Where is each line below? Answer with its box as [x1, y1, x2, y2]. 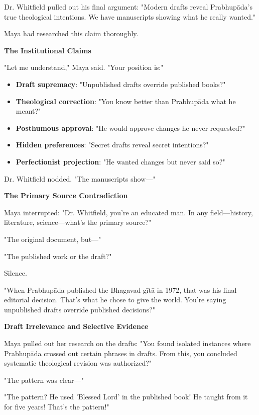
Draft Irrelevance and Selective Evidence [4, 321, 149, 331]
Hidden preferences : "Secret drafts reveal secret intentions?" [16, 139, 209, 150]
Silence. [4, 268, 27, 278]
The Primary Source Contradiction [4, 190, 128, 201]
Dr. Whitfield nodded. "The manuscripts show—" [4, 173, 156, 184]
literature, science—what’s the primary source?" [4, 217, 152, 227]
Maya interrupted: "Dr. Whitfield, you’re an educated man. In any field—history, [4, 207, 253, 217]
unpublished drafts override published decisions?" [4, 304, 155, 314]
